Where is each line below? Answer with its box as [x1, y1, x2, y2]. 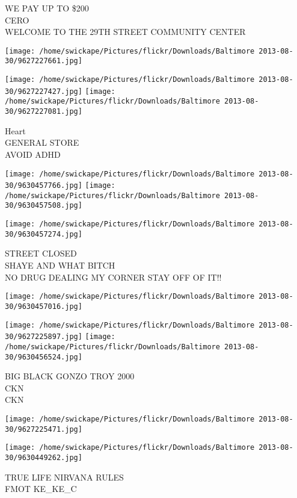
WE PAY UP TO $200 [5, 2, 89, 14]
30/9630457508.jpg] [5, 201, 82, 210]
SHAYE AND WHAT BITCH [5, 259, 115, 272]
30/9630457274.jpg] [5, 229, 82, 238]
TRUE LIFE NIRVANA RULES [5, 470, 124, 483]
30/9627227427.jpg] [5, 87, 82, 96]
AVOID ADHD [5, 148, 61, 160]
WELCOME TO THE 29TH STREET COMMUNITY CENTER [5, 25, 246, 38]
